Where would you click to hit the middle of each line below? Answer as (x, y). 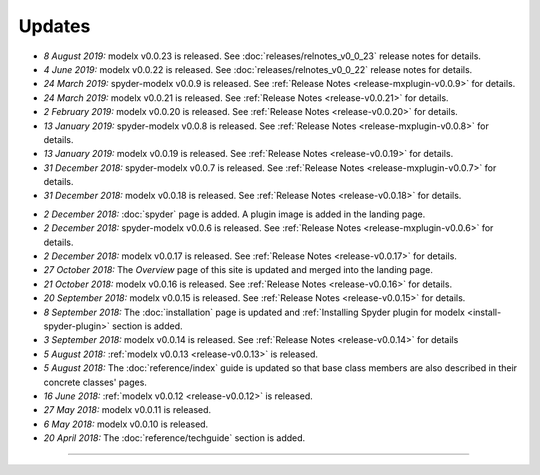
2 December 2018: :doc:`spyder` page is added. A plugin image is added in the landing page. (234, 214)
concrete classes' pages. (95, 382)
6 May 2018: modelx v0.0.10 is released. (126, 424)
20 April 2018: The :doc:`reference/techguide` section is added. (174, 438)
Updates (54, 26)
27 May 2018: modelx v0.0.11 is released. (127, 410)
